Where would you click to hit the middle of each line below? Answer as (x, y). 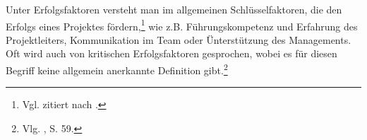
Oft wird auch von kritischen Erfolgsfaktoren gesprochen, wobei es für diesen (172, 53)
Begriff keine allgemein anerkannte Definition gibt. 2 (117, 69)
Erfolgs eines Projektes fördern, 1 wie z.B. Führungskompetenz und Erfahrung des (182, 25)
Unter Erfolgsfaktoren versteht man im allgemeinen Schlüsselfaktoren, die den (174, 9)
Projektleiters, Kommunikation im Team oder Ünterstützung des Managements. (179, 39)
